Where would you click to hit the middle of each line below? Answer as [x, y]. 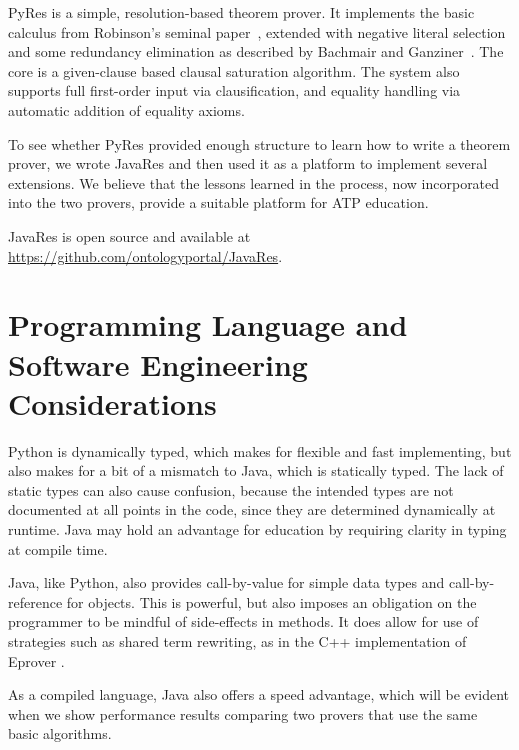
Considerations [112, 402]
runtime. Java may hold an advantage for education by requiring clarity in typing [257, 529]
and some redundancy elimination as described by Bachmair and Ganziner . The [256, 51]
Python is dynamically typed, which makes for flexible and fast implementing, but [260, 450]
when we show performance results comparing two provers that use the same [243, 713]
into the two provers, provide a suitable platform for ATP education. [218, 202]
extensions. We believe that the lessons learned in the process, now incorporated [254, 182]
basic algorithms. [60, 733]
